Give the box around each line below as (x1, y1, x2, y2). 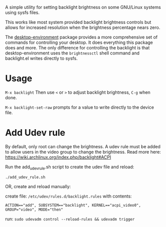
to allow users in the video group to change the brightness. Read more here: (5, 149, 161, 155)
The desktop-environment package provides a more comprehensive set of (5, 34, 158, 40)
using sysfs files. (5, 9, 40, 15)
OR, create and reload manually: (5, 183, 71, 189)
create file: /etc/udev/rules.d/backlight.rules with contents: (5, 193, 132, 199)
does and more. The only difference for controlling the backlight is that (5, 45, 150, 50)
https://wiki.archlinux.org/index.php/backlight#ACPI (5, 154, 111, 160)
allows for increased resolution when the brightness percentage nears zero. (5, 24, 161, 30)
